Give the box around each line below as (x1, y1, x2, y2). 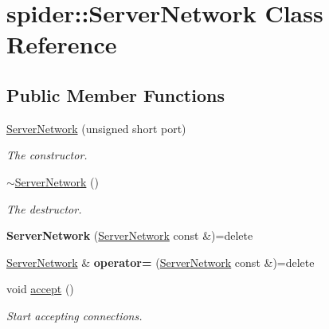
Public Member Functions (6, 82, 225, 107)
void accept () (6, 280, 74, 297)
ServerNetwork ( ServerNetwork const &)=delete (6, 227, 253, 244)
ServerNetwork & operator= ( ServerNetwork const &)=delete (6, 253, 315, 270)
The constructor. (6, 147, 88, 163)
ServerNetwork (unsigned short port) (6, 119, 186, 136)
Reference (6, 28, 117, 61)
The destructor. (6, 200, 82, 217)
